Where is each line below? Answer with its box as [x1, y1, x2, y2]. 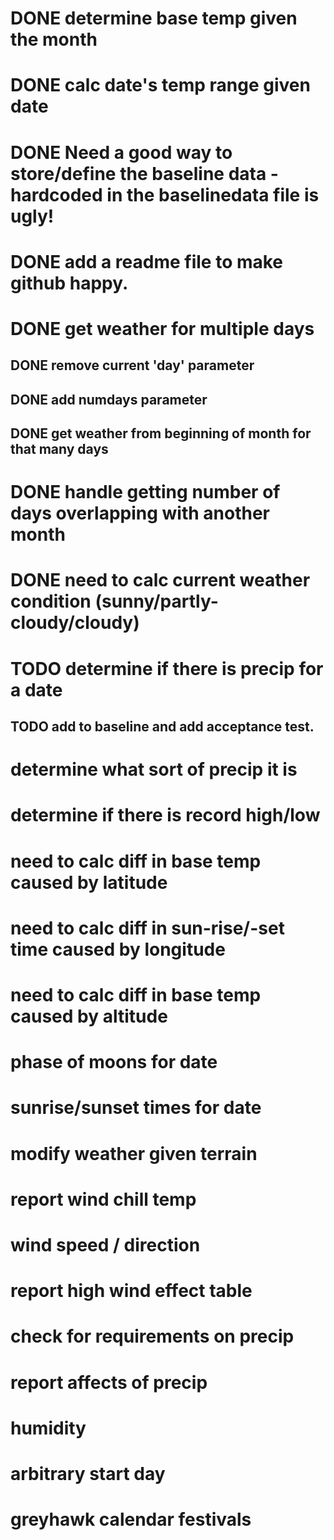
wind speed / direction [10, 1233, 201, 1256]
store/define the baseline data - [10, 162, 279, 185]
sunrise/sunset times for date [10, 1097, 262, 1119]
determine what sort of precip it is [10, 758, 298, 781]
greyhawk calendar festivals [10, 1508, 252, 1531]
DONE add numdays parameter [10, 391, 208, 408]
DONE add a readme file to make [10, 250, 284, 273]
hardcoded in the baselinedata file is [10, 183, 320, 206]
